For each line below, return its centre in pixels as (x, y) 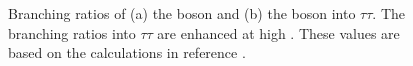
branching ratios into (72, 32)
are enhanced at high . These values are (278, 32)
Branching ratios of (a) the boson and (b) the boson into (182, 13)
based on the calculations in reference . (127, 52)
